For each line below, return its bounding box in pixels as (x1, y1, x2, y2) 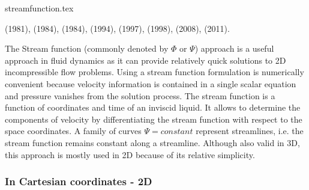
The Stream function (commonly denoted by (5, 42, 169, 55)
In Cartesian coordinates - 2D (5, 174, 152, 189)
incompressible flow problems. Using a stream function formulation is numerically (5, 66, 304, 78)
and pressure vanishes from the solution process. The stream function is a (5, 89, 275, 102)
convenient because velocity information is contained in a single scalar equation (5, 77, 296, 90)
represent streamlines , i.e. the (196, 124, 304, 137)
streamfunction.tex (5, 2, 74, 14)
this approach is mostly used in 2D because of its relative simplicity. (5, 148, 255, 161)
